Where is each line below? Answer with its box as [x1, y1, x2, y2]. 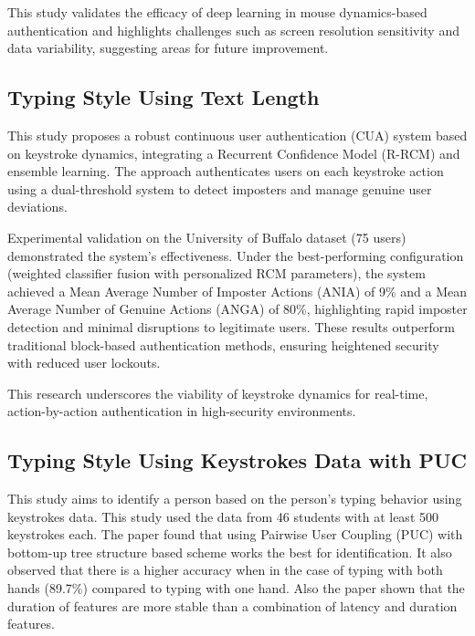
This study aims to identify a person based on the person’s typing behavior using [7, 489, 462, 508]
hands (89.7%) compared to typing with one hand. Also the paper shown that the [7, 579, 465, 598]
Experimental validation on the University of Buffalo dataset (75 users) [7, 227, 406, 246]
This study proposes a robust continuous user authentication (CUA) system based [7, 125, 468, 144]
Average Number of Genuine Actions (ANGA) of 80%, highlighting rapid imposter [7, 299, 468, 318]
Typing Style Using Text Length [7, 83, 320, 111]
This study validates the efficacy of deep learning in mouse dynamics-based [7, 3, 427, 21]
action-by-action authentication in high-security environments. [7, 401, 356, 421]
